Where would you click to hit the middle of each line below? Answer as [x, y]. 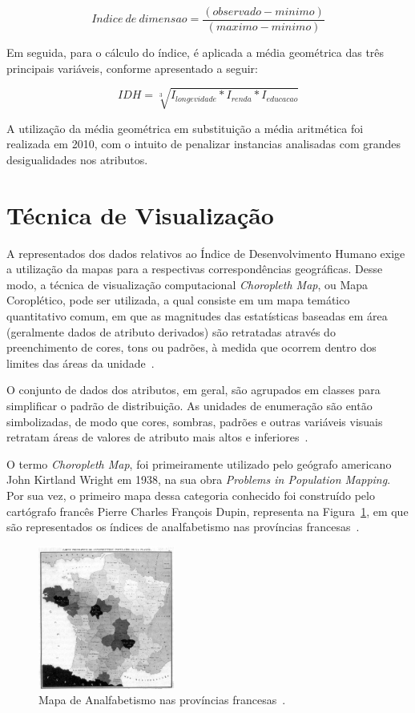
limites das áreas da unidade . [81, 363]
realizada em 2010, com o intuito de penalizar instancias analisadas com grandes [204, 144]
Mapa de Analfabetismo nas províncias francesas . [162, 700]
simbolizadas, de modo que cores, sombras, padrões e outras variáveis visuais [195, 421]
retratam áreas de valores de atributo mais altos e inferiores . [157, 437]
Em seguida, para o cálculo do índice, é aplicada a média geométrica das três [195, 52]
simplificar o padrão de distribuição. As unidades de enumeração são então [189, 406]
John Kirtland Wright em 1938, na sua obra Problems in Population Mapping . [199, 479]
